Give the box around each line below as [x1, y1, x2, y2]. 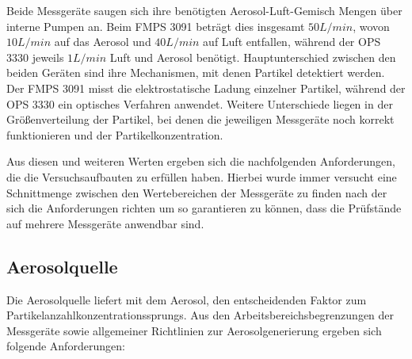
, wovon [353, 17, 390, 34]
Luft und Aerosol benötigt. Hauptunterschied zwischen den [109, 48, 396, 65]
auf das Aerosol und [54, 33, 151, 50]
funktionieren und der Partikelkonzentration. [6, 126, 223, 143]
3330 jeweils [6, 48, 64, 65]
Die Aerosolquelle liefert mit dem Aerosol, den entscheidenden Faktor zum [6, 291, 367, 307]
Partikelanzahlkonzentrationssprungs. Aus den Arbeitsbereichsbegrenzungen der [6, 307, 395, 323]
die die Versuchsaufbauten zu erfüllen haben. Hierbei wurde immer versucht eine [6, 168, 397, 185]
